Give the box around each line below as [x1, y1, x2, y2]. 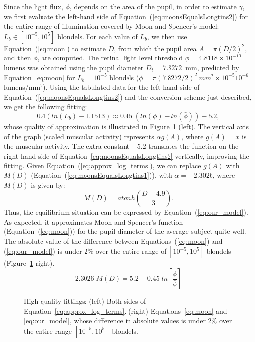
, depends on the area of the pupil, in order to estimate [69, 1, 237, 11]
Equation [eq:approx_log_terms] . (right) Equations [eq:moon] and [24, 305, 227, 316]
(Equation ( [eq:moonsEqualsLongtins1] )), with [31, 170, 172, 180]
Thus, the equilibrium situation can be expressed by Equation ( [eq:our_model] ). [4, 207, 248, 217]
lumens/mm [4, 82, 41, 92]
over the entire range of [95, 246, 167, 256]
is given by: [31, 179, 65, 190]
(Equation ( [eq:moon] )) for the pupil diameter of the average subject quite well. [4, 226, 246, 236]
